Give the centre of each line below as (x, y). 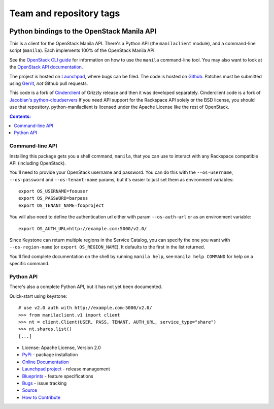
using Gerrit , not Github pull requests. (49, 83)
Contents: (20, 116)
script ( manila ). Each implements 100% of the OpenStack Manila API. (82, 50)
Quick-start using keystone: (38, 296)
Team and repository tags (65, 13)
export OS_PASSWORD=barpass (53, 198)
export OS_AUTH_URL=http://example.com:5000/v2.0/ (83, 228)
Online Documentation (45, 362)
